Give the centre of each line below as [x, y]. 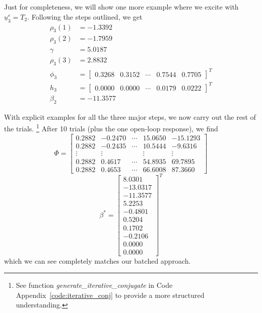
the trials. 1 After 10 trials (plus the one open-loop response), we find [111, 128]
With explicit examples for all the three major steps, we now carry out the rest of [130, 116]
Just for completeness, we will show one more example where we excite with [121, 7]
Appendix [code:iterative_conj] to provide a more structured [110, 295]
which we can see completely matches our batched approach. [97, 260]
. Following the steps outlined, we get [85, 16]
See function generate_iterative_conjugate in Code [94, 285]
